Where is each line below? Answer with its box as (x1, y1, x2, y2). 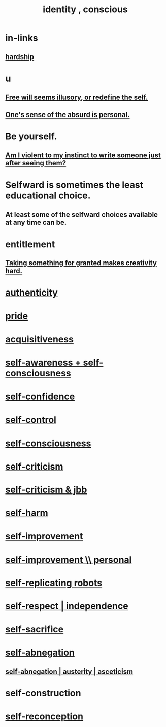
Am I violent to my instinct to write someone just (5, 151, 161, 160)
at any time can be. (5, 218, 67, 227)
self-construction (5, 687, 81, 699)
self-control (5, 414, 57, 426)
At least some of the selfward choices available (5, 210, 158, 219)
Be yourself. (5, 131, 57, 142)
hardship (5, 52, 35, 61)
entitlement (5, 238, 55, 250)
